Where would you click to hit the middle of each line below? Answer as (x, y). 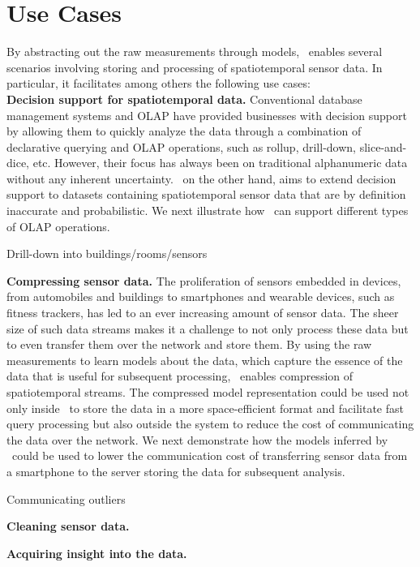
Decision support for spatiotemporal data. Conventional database (184, 99)
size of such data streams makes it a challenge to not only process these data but (208, 328)
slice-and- (383, 146)
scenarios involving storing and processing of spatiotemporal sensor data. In (195, 67)
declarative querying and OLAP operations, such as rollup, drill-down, (181, 146)
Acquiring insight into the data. (97, 553)
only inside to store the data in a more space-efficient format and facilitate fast (205, 408)
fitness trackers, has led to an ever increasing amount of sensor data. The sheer (203, 313)
